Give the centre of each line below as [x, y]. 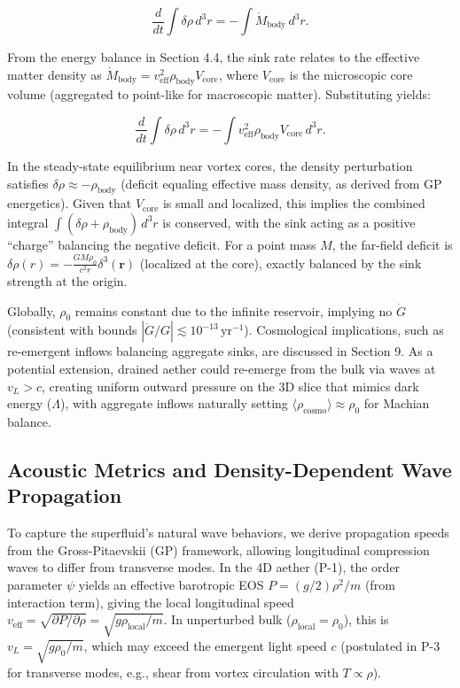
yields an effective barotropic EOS [171, 584]
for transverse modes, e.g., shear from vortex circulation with [173, 672]
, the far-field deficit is [392, 244]
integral [28, 222]
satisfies [28, 183]
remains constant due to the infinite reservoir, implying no [234, 310]
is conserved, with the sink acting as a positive [289, 222]
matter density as [55, 74]
